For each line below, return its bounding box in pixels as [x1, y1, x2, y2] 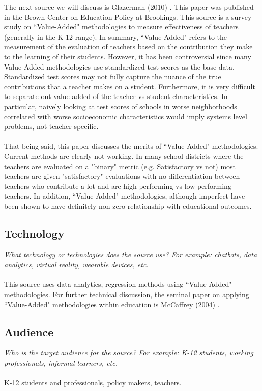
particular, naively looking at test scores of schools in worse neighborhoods [4, 101, 237, 111]
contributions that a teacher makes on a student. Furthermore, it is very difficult [4, 81, 255, 91]
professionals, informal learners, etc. [4, 357, 118, 368]
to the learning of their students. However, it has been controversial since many [4, 51, 251, 61]
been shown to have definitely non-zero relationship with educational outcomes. [4, 200, 252, 211]
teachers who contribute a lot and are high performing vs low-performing [4, 180, 231, 191]
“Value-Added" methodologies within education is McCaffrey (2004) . [4, 299, 220, 309]
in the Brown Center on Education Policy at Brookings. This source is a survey [4, 11, 252, 22]
